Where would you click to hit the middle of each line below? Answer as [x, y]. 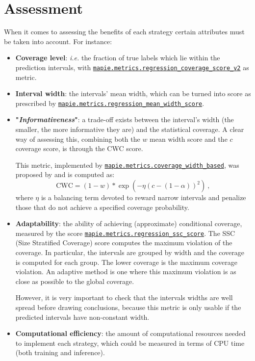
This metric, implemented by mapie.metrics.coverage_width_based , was [127, 165]
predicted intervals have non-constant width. [82, 317]
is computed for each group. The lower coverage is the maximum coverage [126, 262]
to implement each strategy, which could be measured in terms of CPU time [130, 343]
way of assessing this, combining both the [78, 139]
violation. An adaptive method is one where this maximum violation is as [126, 271]
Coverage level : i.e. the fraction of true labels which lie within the [118, 58]
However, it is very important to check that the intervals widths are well [124, 297]
